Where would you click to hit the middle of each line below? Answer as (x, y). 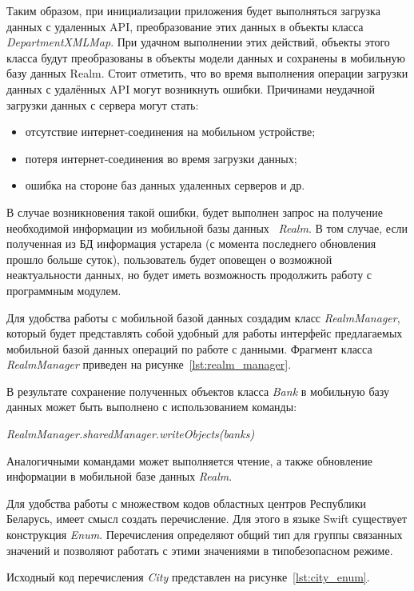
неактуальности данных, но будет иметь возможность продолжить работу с (189, 275)
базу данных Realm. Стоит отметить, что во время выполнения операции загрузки (207, 73)
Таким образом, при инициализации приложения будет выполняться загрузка (193, 10)
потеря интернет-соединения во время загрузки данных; (161, 158)
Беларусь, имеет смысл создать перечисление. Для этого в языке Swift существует (207, 519)
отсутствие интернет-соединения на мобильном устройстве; (170, 132)
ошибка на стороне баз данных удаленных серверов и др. (165, 185)
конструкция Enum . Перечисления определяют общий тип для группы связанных (205, 535)
